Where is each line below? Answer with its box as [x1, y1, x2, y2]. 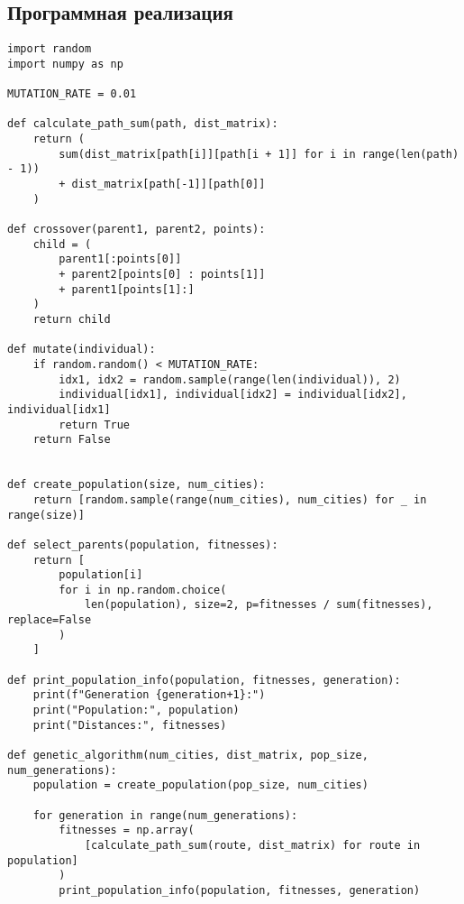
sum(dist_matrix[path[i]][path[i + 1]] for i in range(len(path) [59, 147, 459, 161]
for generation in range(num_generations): [32, 808, 298, 822]
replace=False [7, 613, 92, 627]
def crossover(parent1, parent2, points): [7, 223, 266, 236]
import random [7, 42, 92, 56]
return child [32, 313, 111, 327]
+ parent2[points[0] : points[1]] [59, 268, 266, 281]
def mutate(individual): [7, 343, 156, 356]
